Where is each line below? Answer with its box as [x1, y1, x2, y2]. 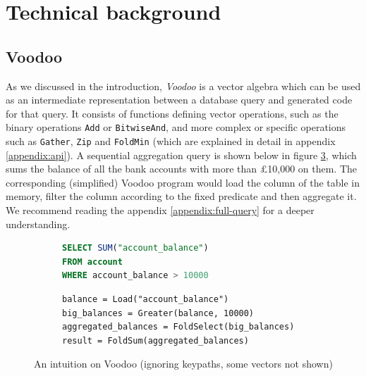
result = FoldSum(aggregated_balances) [62, 335, 249, 346]
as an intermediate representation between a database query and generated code [6, 92, 353, 107]
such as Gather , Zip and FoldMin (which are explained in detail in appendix [6, 134, 336, 149]
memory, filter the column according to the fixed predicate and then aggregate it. [6, 189, 357, 203]
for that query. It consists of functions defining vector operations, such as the [6, 106, 338, 120]
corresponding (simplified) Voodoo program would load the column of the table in [6, 175, 360, 189]
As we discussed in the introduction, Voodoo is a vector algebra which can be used [6, 78, 361, 93]
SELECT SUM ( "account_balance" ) [62, 243, 209, 253]
